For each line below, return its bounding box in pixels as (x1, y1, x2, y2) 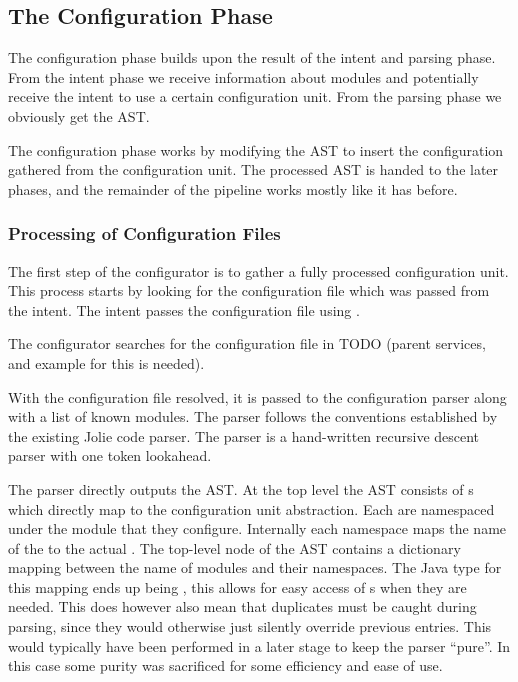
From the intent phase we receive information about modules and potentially (8, 66, 479, 87)
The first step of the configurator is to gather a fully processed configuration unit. (8, 260, 509, 281)
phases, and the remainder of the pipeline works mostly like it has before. (8, 178, 458, 199)
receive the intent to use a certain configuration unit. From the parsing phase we (8, 86, 502, 107)
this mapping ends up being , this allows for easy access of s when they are (8, 576, 467, 597)
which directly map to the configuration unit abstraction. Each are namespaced (8, 498, 495, 519)
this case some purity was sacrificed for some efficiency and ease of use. (8, 655, 443, 676)
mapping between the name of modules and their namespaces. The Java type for (8, 557, 502, 578)
